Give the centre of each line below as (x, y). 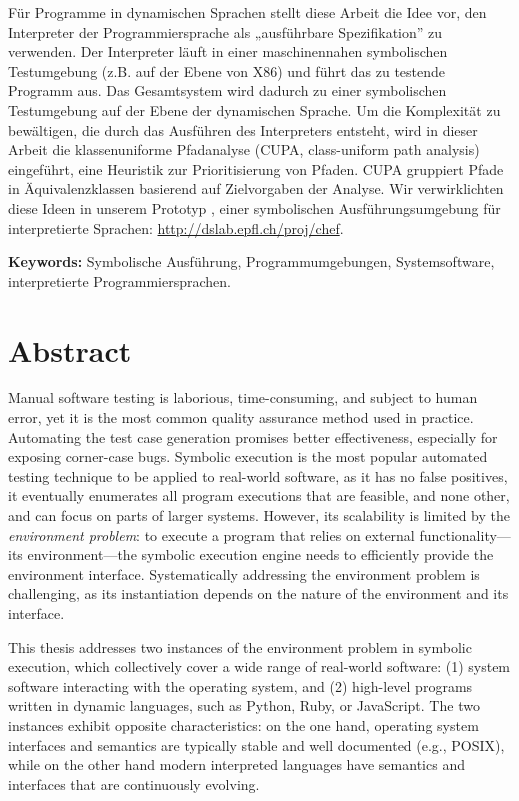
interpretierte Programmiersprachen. (120, 280)
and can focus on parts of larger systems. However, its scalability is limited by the (259, 515)
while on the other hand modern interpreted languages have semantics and (236, 764)
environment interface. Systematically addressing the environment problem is (244, 573)
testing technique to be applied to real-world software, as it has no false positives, (258, 475)
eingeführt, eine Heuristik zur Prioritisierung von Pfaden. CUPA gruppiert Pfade (256, 168)
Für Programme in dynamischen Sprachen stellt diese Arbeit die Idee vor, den (247, 12)
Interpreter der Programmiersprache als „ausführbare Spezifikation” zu (225, 31)
